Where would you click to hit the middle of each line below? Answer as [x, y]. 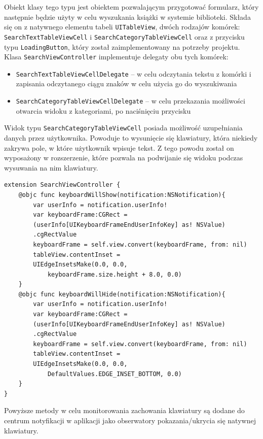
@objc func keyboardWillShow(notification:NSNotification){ [122, 195]
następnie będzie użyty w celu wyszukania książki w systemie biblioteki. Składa [127, 16]
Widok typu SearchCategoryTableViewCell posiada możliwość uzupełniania [123, 128]
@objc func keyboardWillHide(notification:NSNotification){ [122, 294]
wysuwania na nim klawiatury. [51, 167]
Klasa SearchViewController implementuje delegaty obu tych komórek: [116, 57]
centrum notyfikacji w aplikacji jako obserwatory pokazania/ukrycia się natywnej [130, 420]
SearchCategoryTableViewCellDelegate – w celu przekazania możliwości [130, 101]
